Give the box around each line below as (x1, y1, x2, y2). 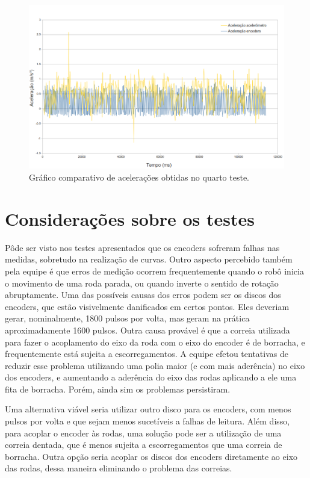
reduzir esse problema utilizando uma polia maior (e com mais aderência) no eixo (5, 359, 305, 371)
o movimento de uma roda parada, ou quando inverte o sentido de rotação (5, 276, 279, 289)
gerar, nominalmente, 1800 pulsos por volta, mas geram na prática (5, 312, 250, 324)
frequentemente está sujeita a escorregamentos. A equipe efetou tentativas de (5, 347, 288, 360)
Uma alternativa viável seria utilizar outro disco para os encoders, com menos (5, 403, 291, 415)
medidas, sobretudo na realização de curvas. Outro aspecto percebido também (5, 253, 293, 265)
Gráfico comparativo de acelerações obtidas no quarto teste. (29, 171, 250, 184)
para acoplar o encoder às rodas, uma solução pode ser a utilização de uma (5, 426, 282, 439)
